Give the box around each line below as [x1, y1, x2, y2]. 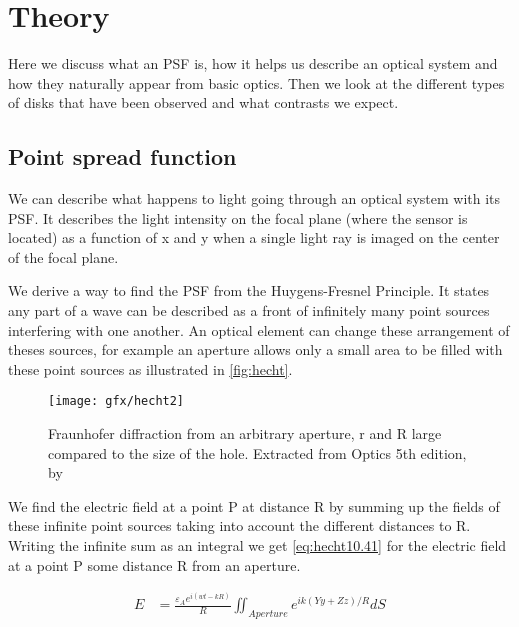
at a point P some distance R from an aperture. [8, 554, 301, 575]
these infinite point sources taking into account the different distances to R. [8, 515, 471, 536]
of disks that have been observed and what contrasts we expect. [8, 92, 399, 113]
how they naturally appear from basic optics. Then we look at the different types [8, 72, 505, 93]
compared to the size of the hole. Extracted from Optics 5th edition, [48, 442, 467, 463]
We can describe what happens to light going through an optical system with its [8, 188, 501, 209]
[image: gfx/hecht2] [48, 394, 185, 409]
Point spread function [8, 141, 237, 172]
